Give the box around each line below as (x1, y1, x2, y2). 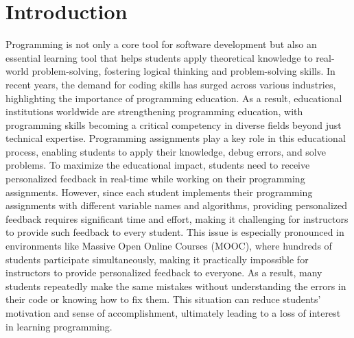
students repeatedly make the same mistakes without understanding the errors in (5, 278, 346, 293)
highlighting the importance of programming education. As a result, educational (5, 90, 342, 105)
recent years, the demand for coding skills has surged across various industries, (5, 77, 336, 91)
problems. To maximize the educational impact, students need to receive (5, 158, 310, 172)
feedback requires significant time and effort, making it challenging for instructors (5, 211, 349, 226)
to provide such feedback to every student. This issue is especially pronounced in (5, 225, 344, 239)
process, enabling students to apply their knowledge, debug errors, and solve (5, 144, 326, 158)
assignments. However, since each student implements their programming (5, 184, 313, 199)
